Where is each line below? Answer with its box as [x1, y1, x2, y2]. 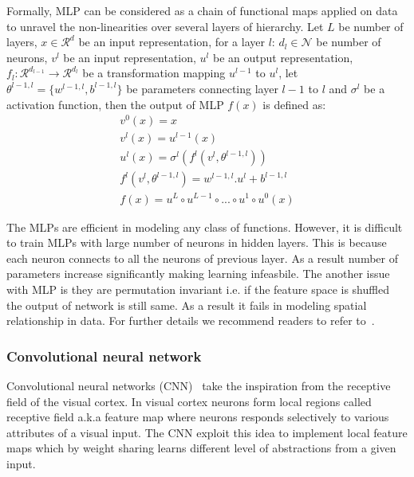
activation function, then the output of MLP [6, 96, 224, 112]
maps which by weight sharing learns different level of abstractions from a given [6, 440, 396, 456]
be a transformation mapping [82, 65, 226, 81]
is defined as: [262, 96, 326, 112]
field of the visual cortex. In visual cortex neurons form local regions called [6, 393, 372, 409]
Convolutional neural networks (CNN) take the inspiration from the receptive [6, 377, 391, 393]
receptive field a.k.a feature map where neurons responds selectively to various [6, 409, 389, 425]
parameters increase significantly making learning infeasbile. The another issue [6, 265, 390, 282]
